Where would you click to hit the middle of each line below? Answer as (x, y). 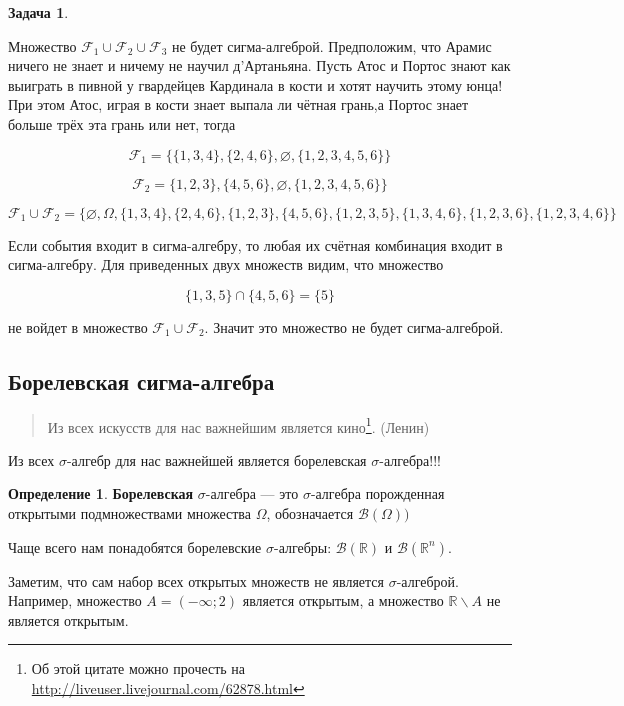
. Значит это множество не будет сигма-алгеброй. (354, 326)
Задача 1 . (38, 12)
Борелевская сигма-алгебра (141, 380)
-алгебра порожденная (377, 493)
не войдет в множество (78, 326)
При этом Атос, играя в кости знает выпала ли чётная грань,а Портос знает (238, 104)
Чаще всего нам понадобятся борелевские (135, 546)
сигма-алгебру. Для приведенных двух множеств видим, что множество (226, 264)
